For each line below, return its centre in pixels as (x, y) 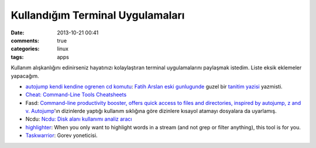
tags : (17, 57)
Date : (18, 33)
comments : (25, 40)
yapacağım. (25, 76)
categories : (25, 49)
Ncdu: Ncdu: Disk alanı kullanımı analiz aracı (79, 119)
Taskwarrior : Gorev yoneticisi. (61, 135)
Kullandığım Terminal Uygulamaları (98, 15)
